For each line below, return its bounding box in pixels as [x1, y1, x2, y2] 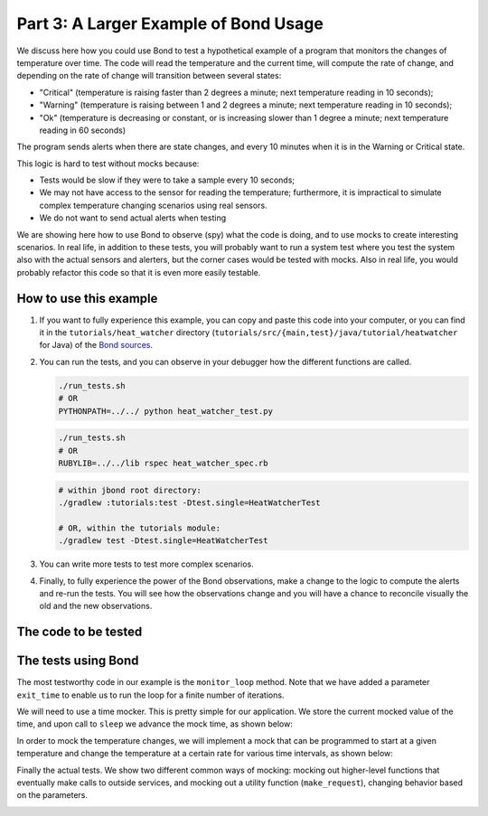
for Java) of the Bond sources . [39, 340, 154, 351]
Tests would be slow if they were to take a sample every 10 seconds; [39, 174, 296, 185]
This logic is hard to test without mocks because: [16, 158, 200, 169]
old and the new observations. [39, 601, 153, 612]
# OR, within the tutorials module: [58, 522, 221, 533]
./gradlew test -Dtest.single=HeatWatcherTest [58, 536, 268, 546]
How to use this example [16, 290, 158, 306]
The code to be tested [16, 624, 143, 640]
